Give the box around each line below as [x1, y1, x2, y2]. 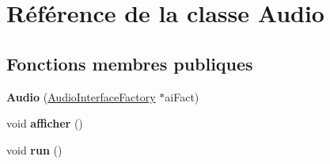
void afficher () [6, 115, 83, 132]
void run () [6, 141, 63, 158]
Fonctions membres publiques [6, 51, 253, 75]
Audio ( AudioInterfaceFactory [6, 88, 156, 105]
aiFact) [165, 88, 199, 105]
